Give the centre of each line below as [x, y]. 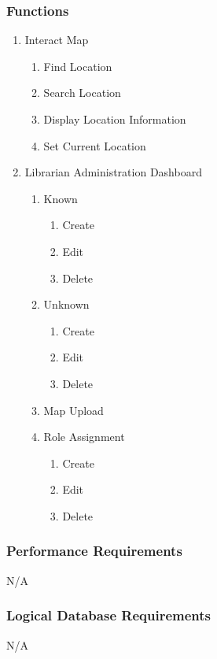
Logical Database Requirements [108, 615]
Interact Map [57, 40]
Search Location [82, 93]
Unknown [66, 304]
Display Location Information [115, 119]
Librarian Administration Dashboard [113, 172]
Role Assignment [84, 437]
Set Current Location [95, 145]
